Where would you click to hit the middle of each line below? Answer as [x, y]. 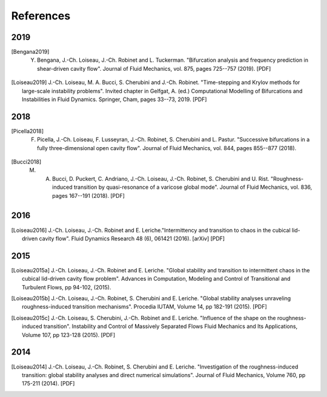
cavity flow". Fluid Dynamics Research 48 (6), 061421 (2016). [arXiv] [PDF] [132, 238]
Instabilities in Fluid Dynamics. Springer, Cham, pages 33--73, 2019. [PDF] [114, 99]
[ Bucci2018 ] [26, 162]
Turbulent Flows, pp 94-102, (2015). [67, 287]
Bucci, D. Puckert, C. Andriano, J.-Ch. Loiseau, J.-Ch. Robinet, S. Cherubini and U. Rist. [161, 179]
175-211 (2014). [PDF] [48, 384]
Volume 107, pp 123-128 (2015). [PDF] [69, 335]
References [41, 16]
